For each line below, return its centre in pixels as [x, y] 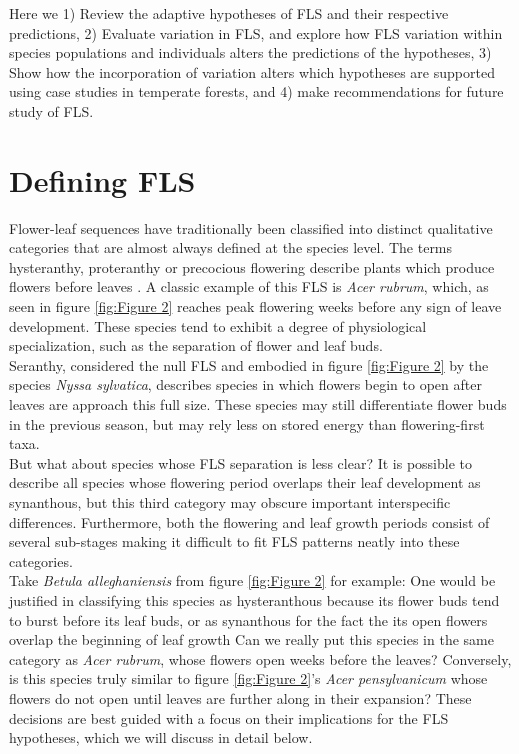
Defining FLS [102, 179]
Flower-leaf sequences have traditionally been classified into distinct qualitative [251, 227]
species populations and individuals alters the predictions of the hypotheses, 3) [250, 52]
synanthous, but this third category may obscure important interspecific [230, 502]
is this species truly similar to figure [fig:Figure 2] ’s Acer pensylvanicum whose [248, 678]
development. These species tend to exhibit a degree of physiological [218, 325]
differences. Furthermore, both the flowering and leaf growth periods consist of [249, 521]
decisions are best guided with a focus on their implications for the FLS [229, 717]
